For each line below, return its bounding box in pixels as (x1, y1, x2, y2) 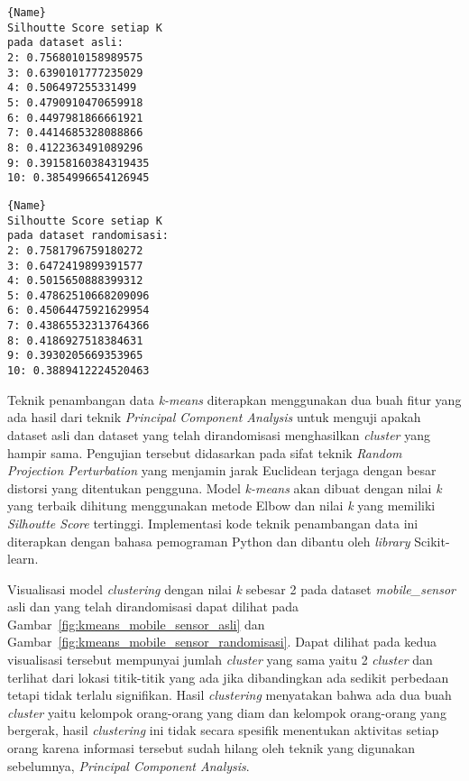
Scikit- (414, 531, 450, 550)
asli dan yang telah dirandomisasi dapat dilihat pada (7, 597, 299, 616)
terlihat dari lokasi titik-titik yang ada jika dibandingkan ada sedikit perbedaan (7, 667, 449, 686)
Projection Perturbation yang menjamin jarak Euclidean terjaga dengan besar (7, 461, 437, 480)
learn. (7, 549, 39, 568)
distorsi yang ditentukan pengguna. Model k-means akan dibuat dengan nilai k (7, 478, 442, 497)
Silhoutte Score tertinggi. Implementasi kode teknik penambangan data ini (7, 513, 418, 532)
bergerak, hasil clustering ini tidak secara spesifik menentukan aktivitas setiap (7, 721, 439, 740)
